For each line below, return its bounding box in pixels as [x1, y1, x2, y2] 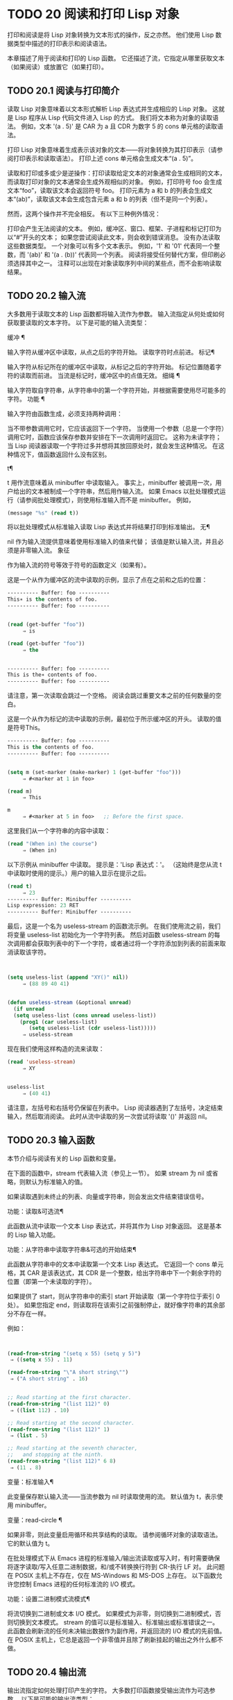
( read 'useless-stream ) [7, 1058, 76, 1065]
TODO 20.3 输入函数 [7, 1135, 95, 1147]
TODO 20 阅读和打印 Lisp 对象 [7, 6, 180, 22]
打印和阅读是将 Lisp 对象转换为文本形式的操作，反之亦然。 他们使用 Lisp [7, 31, 214, 39]
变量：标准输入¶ [7, 1477, 54, 1486]
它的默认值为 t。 [7, 1539, 54, 1547]
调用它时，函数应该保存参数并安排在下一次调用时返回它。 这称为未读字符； [7, 433, 222, 441]
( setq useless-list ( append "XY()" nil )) [7, 974, 129, 981]
